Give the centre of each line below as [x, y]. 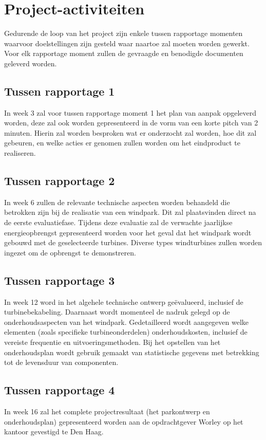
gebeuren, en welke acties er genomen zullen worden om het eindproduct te [122, 143]
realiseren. [20, 153]
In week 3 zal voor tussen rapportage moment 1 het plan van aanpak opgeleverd [130, 112]
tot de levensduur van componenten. [61, 362]
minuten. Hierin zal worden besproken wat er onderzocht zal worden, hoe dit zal [130, 132]
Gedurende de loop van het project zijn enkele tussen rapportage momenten [123, 33]
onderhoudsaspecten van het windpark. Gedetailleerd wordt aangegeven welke [127, 322]
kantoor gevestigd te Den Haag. [54, 432]
